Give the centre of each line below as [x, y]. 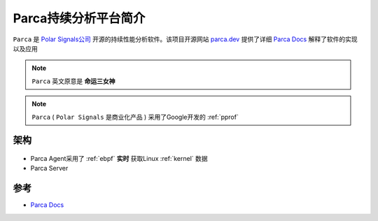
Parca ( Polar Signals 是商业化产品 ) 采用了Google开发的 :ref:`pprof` [135, 117]
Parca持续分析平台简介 [79, 18]
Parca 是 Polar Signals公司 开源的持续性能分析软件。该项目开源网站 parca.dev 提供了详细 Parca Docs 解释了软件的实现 [185, 39]
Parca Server [49, 169]
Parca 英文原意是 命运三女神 [73, 81]
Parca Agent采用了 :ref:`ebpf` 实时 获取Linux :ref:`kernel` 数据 [119, 158]
